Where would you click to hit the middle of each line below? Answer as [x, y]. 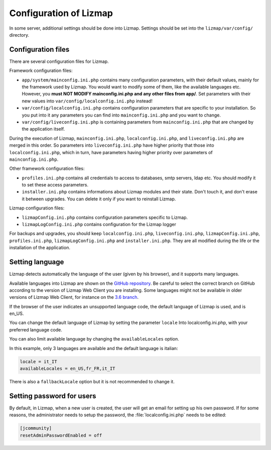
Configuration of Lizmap [61, 13]
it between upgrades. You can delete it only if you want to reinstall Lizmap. [99, 199]
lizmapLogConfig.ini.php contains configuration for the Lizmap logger [99, 224]
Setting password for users [53, 396]
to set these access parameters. [55, 185]
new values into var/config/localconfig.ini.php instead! [87, 101]
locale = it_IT [38, 361]
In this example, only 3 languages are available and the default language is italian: [94, 348]
